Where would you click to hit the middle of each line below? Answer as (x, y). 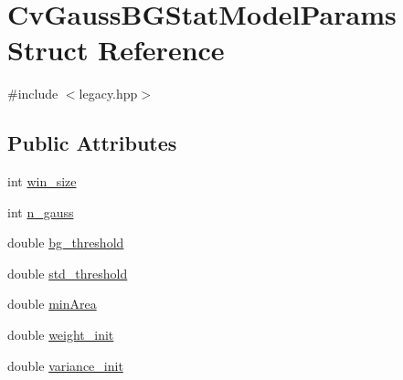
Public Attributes (92, 143)
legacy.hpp (108, 94)
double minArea (52, 304)
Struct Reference (116, 50)
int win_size (42, 181)
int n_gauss (41, 211)
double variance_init (65, 365)
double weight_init (61, 335)
